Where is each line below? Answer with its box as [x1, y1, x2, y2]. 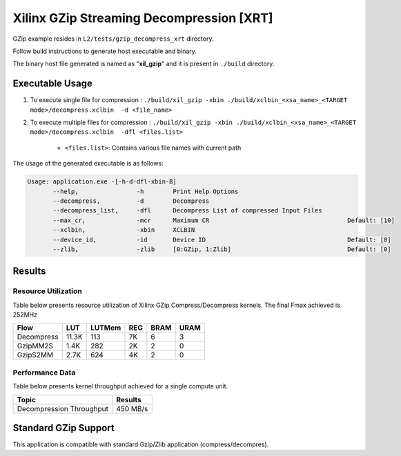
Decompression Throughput [17, 404, 108, 413]
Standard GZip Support [12, 422, 115, 434]
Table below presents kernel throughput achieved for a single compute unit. [12, 382, 228, 390]
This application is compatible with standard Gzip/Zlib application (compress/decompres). [12, 440, 269, 448]
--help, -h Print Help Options [52, 187, 239, 195]
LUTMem [90, 323, 121, 333]
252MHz [12, 310, 38, 319]
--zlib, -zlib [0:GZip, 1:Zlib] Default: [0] [52, 245, 391, 253]
